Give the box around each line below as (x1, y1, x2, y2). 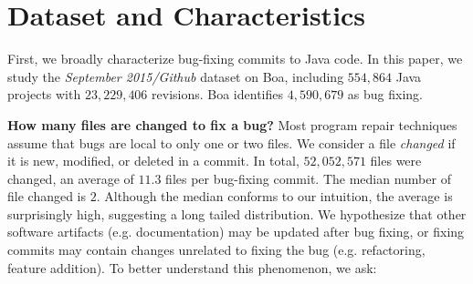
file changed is (7, 187, 87, 206)
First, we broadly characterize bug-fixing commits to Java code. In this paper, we (7, 49, 463, 68)
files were (370, 151, 422, 170)
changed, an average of (7, 168, 134, 188)
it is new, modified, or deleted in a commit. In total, (7, 151, 300, 170)
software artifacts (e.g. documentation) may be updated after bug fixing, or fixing (7, 222, 465, 241)
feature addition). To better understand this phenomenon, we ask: (7, 258, 377, 277)
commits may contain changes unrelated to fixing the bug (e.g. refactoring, (7, 240, 426, 259)
